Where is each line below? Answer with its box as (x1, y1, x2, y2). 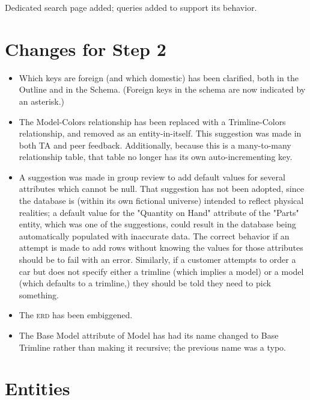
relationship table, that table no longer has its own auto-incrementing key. (19, 150, 293, 163)
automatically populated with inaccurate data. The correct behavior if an (19, 229, 290, 242)
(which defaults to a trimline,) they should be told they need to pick (19, 277, 271, 289)
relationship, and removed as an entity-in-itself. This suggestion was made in (19, 127, 302, 140)
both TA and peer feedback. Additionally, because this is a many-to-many (19, 138, 291, 151)
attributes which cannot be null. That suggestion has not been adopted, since (19, 182, 304, 195)
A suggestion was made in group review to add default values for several (19, 170, 285, 183)
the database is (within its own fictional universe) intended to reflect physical (19, 194, 304, 207)
